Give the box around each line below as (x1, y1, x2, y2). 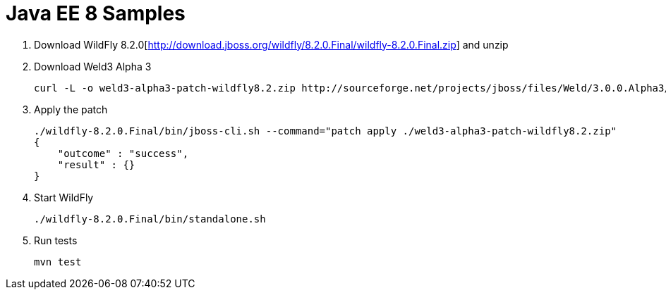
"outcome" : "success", (57, 147, 189, 159)
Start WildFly (34, 191, 94, 203)
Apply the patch (34, 103, 108, 115)
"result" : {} (57, 158, 135, 170)
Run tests (34, 234, 78, 246)
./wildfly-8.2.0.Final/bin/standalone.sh (34, 213, 266, 225)
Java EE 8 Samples (6, 1, 186, 25)
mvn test (34, 256, 82, 268)
